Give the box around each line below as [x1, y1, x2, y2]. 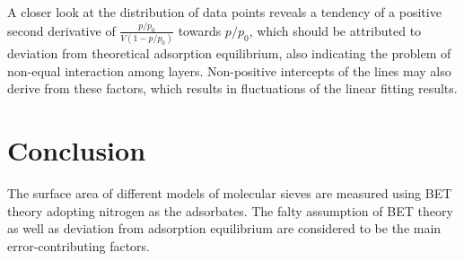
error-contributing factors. [7, 236, 150, 255]
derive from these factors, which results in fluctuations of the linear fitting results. [7, 79, 458, 98]
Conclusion [7, 132, 146, 169]
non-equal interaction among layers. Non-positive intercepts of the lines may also [7, 61, 451, 80]
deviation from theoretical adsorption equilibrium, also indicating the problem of [7, 44, 451, 63]
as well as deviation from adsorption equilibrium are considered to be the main [7, 219, 442, 238]
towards [178, 21, 222, 39]
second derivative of [7, 21, 116, 39]
